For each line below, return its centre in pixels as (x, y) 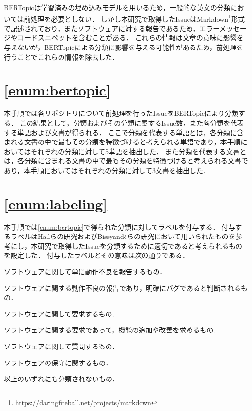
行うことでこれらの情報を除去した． (62, 56)
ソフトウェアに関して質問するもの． (62, 346)
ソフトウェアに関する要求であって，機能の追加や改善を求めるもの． (112, 330)
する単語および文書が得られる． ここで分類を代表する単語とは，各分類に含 (124, 132)
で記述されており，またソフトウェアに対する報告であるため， (102, 28)
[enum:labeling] (56, 203)
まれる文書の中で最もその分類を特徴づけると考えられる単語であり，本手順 (122, 142)
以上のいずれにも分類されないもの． (62, 379)
